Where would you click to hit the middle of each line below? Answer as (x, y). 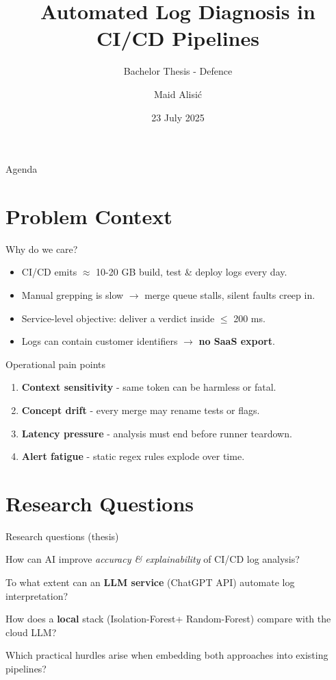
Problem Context (89, 216)
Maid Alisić (178, 94)
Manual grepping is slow (73, 295)
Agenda (22, 169)
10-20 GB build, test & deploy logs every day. (192, 272)
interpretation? (37, 595)
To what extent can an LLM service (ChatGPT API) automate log (150, 582)
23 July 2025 (178, 117)
